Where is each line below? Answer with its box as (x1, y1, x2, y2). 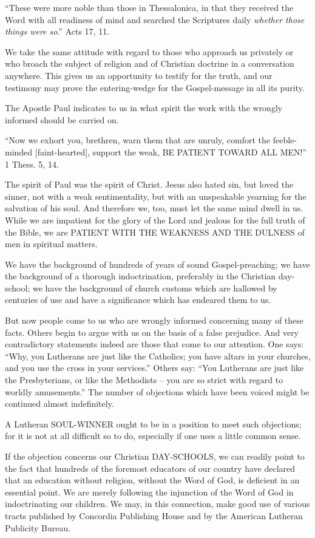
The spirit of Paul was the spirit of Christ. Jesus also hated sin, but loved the (5, 178, 294, 191)
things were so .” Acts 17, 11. (5, 25, 110, 38)
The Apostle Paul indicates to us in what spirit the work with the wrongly (5, 101, 283, 114)
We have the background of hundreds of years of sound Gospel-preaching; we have (5, 257, 310, 270)
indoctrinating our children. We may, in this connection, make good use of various (5, 497, 310, 510)
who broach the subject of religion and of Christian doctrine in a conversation (5, 57, 294, 70)
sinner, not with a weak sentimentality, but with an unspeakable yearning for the (5, 189, 307, 202)
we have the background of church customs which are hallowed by (32, 281, 277, 294)
